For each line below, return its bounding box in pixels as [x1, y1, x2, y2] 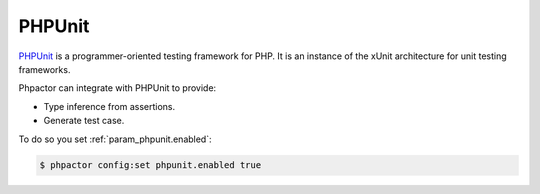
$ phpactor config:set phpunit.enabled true [39, 160, 262, 171]
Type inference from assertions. [43, 100, 176, 112]
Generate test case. [43, 115, 125, 127]
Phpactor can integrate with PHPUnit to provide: [18, 82, 217, 94]
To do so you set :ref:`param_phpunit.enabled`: [18, 133, 212, 145]
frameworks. [18, 63, 71, 75]
